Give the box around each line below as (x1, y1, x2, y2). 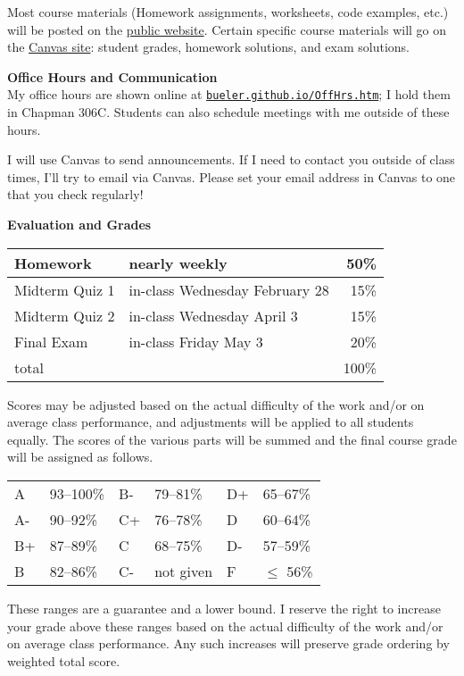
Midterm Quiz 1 (14, 279, 115, 300)
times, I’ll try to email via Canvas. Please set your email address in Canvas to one (7, 167, 456, 186)
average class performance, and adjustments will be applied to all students (7, 413, 414, 431)
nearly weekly (128, 252, 228, 273)
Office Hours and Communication (7, 67, 218, 86)
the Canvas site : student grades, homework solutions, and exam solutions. (7, 38, 410, 56)
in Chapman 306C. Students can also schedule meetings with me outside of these (7, 103, 450, 121)
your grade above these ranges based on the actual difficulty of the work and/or (7, 616, 443, 635)
